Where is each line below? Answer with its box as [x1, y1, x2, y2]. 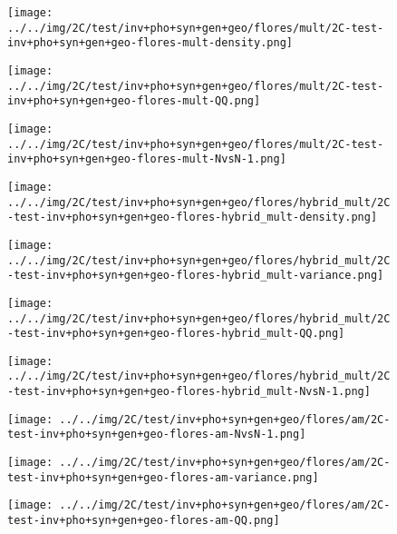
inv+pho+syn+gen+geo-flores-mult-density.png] [7, 36, 293, 50]
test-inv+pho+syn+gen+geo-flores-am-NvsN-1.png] [7, 428, 306, 441]
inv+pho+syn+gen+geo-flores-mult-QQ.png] [7, 94, 261, 108]
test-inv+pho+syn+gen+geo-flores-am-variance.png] [7, 470, 319, 484]
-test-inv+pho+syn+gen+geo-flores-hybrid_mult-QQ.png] [7, 327, 345, 341]
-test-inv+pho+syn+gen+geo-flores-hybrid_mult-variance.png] [7, 269, 384, 282]
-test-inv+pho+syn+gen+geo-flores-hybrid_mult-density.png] [7, 211, 378, 224]
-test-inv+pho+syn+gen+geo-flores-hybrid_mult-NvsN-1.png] [7, 385, 371, 399]
